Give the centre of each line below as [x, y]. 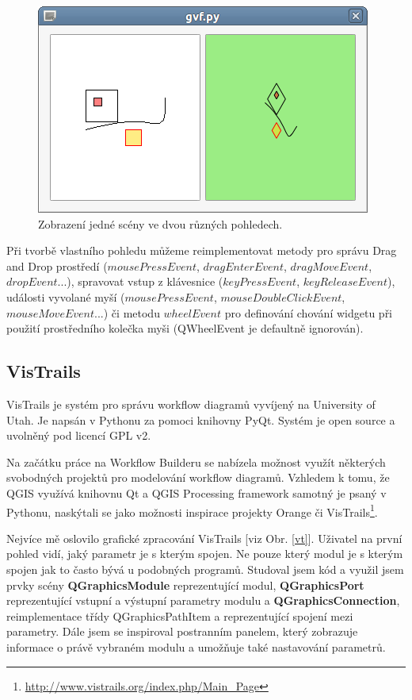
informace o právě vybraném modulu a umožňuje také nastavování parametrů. [196, 646]
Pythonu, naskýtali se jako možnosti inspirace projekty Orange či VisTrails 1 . [192, 510]
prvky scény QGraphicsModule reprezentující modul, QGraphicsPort [185, 585]
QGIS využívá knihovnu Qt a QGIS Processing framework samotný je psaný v [196, 492]
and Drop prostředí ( [57, 265]
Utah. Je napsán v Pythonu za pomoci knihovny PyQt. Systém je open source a [201, 419]
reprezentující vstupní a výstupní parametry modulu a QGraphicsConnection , [203, 600]
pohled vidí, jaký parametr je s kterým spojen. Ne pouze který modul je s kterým [205, 554]
